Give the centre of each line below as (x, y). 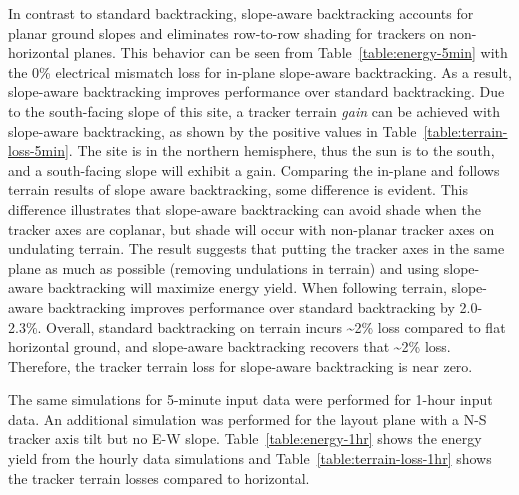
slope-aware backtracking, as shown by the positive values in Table (212, 130)
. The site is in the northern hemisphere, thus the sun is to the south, (281, 150)
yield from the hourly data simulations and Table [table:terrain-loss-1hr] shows (250, 458)
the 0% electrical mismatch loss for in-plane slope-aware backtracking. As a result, (260, 71)
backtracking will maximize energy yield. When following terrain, (247, 287)
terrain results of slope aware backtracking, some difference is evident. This (238, 189)
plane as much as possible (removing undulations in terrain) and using (224, 267)
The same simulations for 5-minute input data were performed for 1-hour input (250, 399)
